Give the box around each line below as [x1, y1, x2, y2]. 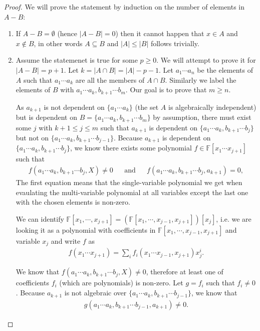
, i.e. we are [216, 213, 251, 224]
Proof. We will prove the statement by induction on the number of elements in [4, 2, 245, 12]
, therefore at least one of [146, 266, 223, 277]
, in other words [34, 38, 83, 48]
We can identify [16, 213, 64, 224]
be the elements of [197, 64, 253, 75]
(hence [57, 28, 78, 39]
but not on [16, 132, 49, 142]
